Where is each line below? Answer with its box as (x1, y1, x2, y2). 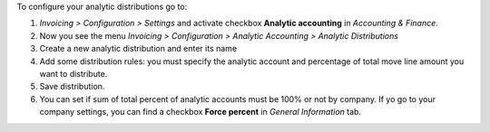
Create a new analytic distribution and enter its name (39, 43, 238, 54)
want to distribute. (39, 68, 108, 79)
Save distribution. (39, 81, 105, 92)
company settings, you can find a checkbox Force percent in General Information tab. (39, 107, 362, 118)
